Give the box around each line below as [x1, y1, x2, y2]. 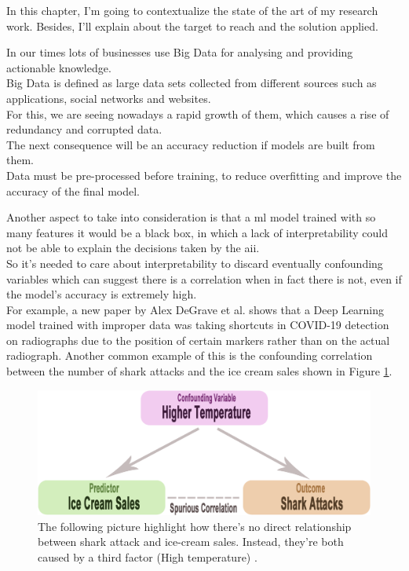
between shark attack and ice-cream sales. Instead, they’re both [38, 533, 344, 550]
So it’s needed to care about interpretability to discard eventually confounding [6, 254, 383, 271]
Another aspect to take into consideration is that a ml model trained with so [6, 209, 376, 225]
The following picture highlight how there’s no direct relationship [38, 518, 352, 534]
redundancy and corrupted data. [6, 121, 163, 137]
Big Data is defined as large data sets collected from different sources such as [6, 75, 377, 91]
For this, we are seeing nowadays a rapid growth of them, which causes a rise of [6, 105, 389, 122]
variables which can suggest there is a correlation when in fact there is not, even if [6, 270, 402, 287]
